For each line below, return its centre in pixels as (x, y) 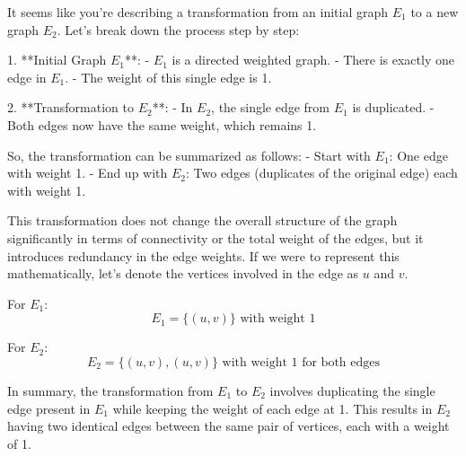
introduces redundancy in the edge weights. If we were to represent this (203, 255)
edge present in (49, 408)
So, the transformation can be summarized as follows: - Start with (189, 155)
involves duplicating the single (352, 390)
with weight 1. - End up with (88, 173)
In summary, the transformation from (110, 390)
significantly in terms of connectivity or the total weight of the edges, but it (215, 237)
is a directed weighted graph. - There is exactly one (313, 60)
